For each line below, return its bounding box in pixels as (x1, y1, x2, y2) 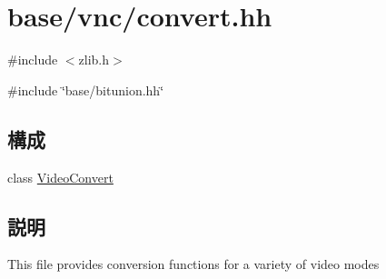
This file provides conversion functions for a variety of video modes (7, 254, 380, 274)
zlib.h (78, 50, 110, 69)
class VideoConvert (7, 167, 114, 186)
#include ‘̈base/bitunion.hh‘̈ (7, 80, 164, 99)
